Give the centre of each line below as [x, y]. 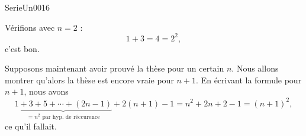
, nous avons [46, 91]
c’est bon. [22, 48]
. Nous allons [255, 68]
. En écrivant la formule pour [249, 80]
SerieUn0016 [27, 7]
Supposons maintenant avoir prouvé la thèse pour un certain [115, 68]
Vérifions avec [30, 27]
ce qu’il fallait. [31, 126]
